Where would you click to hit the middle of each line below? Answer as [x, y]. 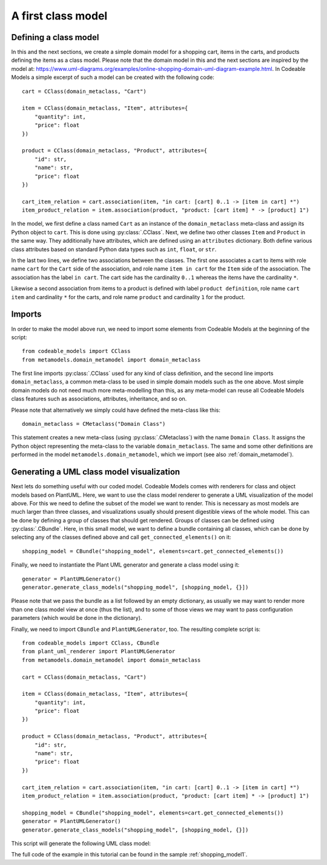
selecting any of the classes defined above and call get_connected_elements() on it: [121, 537]
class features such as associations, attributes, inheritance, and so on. [99, 399]
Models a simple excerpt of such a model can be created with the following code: [113, 77]
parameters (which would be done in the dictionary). [77, 618]
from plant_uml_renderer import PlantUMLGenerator [99, 651]
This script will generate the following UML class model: [81, 843]
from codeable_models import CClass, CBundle [91, 643]
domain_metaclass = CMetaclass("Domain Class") [94, 424]
